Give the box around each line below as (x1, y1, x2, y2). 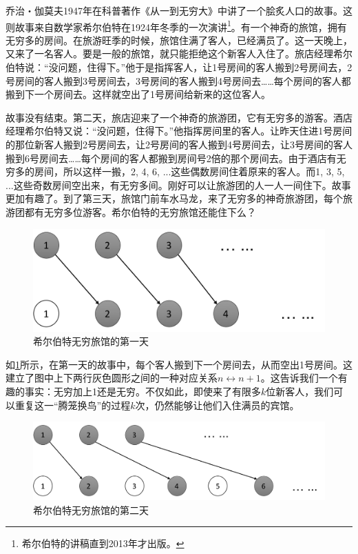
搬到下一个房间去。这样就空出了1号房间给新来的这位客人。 (6, 87, 271, 101)
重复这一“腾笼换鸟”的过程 (14, 397, 131, 412)
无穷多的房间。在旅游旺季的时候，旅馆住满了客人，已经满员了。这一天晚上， (6, 32, 352, 47)
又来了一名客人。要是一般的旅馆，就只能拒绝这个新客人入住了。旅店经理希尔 (6, 46, 352, 61)
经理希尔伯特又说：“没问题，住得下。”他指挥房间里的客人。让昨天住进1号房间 (6, 123, 352, 138)
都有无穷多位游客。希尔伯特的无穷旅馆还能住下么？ (24, 204, 256, 219)
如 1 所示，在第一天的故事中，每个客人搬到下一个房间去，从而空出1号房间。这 (6, 357, 352, 371)
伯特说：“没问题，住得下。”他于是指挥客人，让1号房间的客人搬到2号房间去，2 (6, 60, 352, 75)
